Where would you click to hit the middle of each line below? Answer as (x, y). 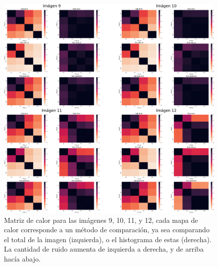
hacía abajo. (22, 259)
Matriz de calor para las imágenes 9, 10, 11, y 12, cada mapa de (101, 220)
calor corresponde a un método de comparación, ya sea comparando (107, 230)
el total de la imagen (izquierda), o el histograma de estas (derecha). (108, 239)
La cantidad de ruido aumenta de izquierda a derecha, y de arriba (104, 249)
